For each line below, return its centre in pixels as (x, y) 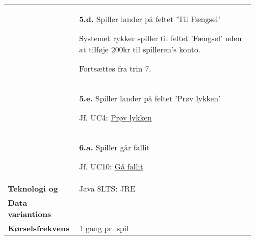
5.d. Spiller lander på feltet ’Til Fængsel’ (150, 19)
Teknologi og (33, 188)
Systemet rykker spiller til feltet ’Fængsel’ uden (160, 38)
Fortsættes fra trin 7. (115, 68)
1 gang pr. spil (104, 228)
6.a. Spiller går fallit (115, 147)
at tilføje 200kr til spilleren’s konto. (140, 49)
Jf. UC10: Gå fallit (111, 166)
